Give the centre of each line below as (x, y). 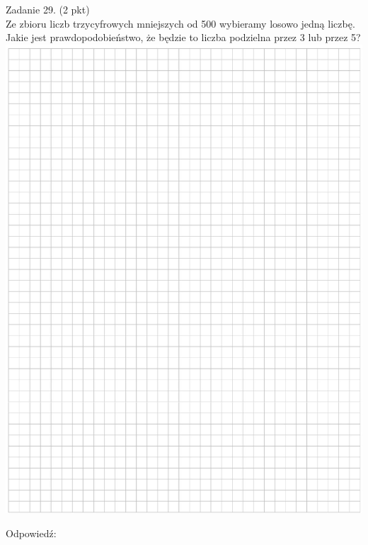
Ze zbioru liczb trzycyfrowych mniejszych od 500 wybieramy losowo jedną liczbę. (180, 23)
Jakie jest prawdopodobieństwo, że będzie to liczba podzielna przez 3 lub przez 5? (183, 37)
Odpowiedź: (31, 533)
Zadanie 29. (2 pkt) (48, 9)
